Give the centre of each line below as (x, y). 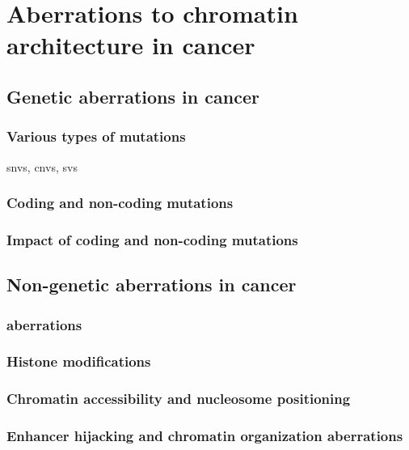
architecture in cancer (131, 45)
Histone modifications (79, 361)
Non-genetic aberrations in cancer (152, 284)
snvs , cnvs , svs (42, 166)
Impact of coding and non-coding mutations (152, 239)
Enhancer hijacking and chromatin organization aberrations (205, 436)
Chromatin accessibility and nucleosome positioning (179, 399)
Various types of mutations (96, 136)
